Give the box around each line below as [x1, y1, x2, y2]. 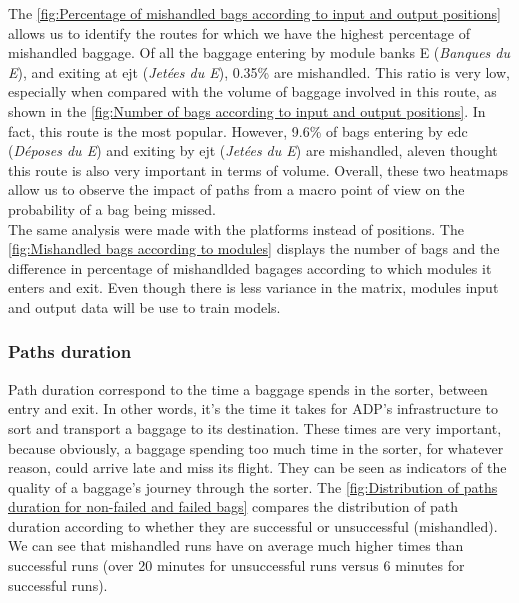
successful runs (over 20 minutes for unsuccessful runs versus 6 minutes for [8, 555, 465, 576]
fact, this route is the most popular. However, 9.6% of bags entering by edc [8, 120, 468, 141]
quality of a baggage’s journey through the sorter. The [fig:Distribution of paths [8, 476, 498, 497]
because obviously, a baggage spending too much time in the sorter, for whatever [8, 437, 504, 458]
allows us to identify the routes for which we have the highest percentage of [8, 22, 470, 43]
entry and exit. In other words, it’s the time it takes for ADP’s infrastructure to [8, 398, 498, 419]
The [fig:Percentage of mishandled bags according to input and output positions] [8, 3, 501, 23]
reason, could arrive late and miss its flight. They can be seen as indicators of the [8, 457, 507, 478]
